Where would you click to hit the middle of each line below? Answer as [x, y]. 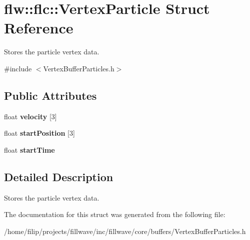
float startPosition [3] [39, 133]
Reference [39, 28]
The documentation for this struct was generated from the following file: [115, 214]
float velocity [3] [30, 116]
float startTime [29, 149]
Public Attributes [50, 95]
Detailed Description [59, 176]
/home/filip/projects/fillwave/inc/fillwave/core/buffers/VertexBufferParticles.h [125, 231]
